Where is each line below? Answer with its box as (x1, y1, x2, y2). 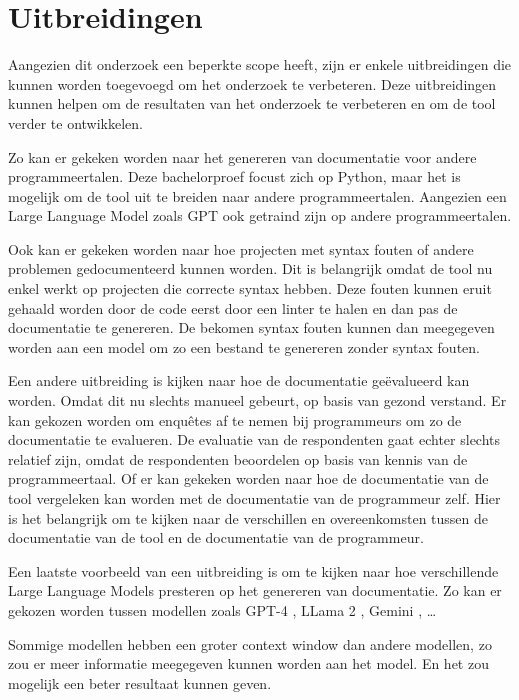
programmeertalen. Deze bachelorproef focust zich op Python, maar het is (8, 166, 461, 187)
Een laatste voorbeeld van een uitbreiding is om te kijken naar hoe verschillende (8, 560, 499, 581)
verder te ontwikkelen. (8, 112, 144, 133)
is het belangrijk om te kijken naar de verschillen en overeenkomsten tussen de (8, 507, 489, 528)
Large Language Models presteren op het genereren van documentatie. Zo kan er (8, 580, 502, 601)
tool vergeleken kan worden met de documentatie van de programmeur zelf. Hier (8, 488, 501, 508)
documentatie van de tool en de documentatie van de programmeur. (8, 527, 424, 548)
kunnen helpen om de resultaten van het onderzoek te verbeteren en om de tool (8, 93, 496, 114)
